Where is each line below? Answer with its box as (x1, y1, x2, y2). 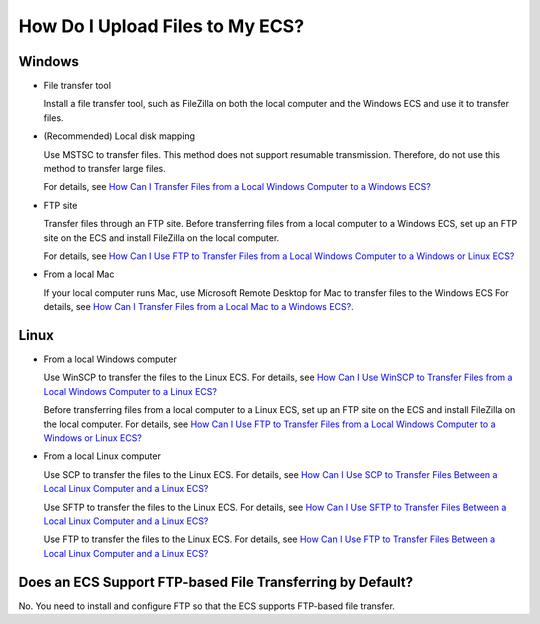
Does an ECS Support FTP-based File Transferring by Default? (18, 573, 414, 590)
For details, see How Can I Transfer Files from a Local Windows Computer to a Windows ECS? (43, 181, 432, 193)
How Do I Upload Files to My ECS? (18, 15, 305, 37)
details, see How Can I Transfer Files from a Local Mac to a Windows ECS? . (43, 301, 354, 313)
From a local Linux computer (43, 450, 162, 462)
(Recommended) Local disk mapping (43, 130, 195, 142)
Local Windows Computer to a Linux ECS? (43, 385, 217, 397)
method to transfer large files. (43, 163, 167, 175)
